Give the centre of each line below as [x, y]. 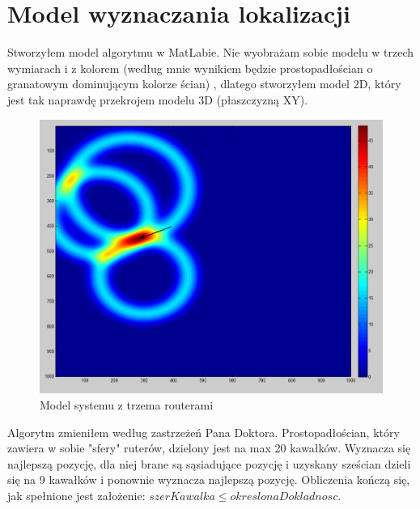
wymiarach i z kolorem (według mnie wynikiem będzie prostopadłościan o [190, 68]
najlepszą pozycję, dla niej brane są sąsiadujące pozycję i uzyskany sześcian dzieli [209, 463]
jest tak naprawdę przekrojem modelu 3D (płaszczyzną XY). [158, 99]
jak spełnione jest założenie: [76, 495]
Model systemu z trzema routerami [127, 404]
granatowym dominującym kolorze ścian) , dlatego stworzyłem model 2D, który [204, 84]
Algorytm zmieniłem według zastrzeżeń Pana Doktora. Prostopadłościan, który [204, 432]
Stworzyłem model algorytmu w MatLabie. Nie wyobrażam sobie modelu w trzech [211, 52]
